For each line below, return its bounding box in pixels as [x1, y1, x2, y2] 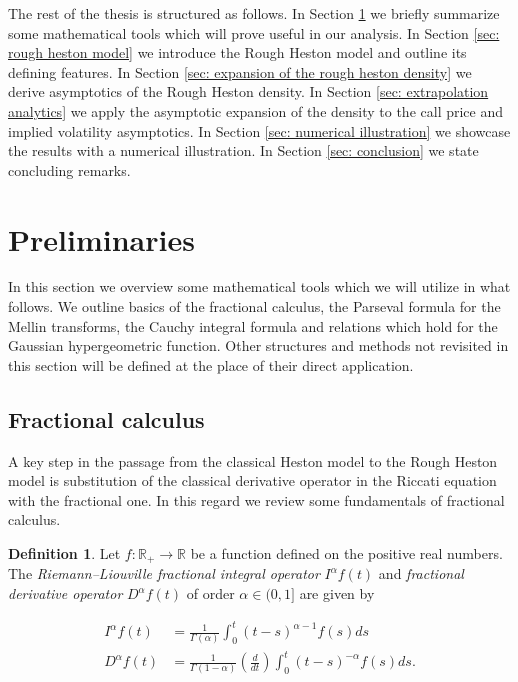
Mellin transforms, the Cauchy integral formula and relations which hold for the [8, 315, 498, 336]
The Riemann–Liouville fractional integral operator [8, 563, 320, 584]
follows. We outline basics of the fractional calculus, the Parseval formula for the [8, 296, 501, 317]
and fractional [378, 563, 464, 584]
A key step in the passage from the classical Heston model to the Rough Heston [8, 450, 498, 471]
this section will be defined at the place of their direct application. [8, 354, 414, 375]
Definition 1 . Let [8, 543, 121, 564]
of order [186, 583, 235, 604]
